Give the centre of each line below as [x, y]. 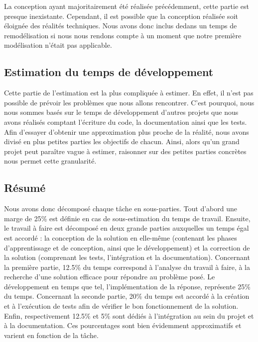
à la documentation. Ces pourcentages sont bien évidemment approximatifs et [123, 325]
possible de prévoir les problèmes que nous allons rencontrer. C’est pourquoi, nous [129, 102]
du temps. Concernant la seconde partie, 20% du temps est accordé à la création [127, 296]
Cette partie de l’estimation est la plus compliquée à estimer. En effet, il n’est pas [129, 93]
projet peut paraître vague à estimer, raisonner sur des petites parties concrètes [125, 151]
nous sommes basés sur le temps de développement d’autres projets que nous [121, 112]
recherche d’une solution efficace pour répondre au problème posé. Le [110, 277]
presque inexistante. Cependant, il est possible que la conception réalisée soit [121, 16]
